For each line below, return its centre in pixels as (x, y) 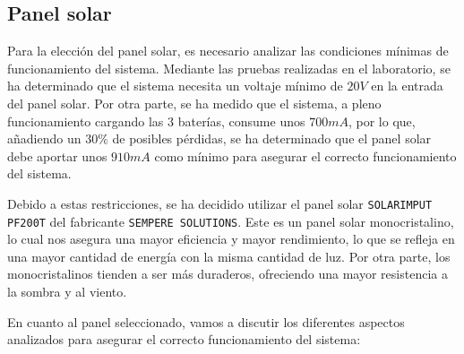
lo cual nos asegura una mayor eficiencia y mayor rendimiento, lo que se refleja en (231, 239)
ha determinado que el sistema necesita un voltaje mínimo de (175, 86)
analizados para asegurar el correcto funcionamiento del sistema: (184, 339)
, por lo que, (382, 121)
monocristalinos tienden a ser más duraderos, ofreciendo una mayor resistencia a (228, 274)
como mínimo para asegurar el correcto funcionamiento (305, 155)
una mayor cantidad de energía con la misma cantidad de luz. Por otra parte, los (229, 256)
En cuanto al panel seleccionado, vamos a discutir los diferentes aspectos (206, 321)
